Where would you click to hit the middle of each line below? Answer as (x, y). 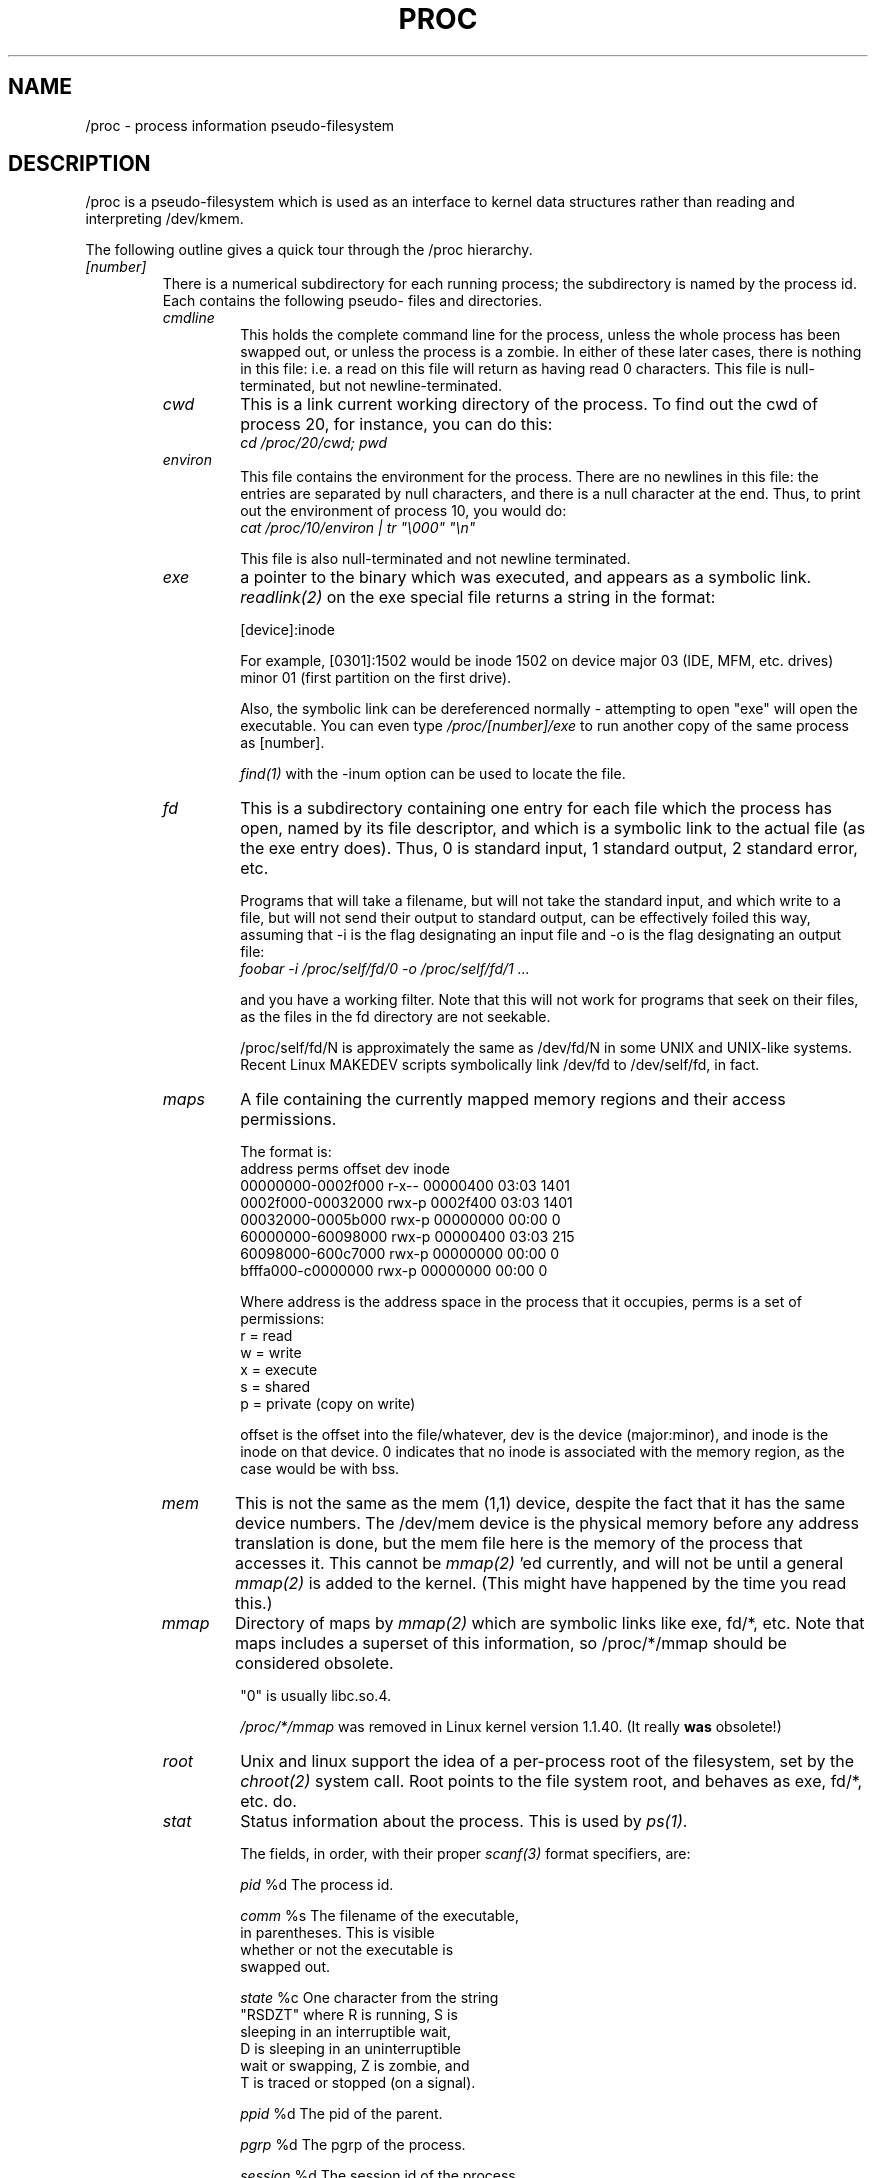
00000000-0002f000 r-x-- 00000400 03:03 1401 (405, 1186)
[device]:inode (287, 630)
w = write (271, 1353)
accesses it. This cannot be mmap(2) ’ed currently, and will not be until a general (539, 1563)
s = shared (275, 1387)
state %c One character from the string (369, 1998)
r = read (266, 1336)
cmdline (188, 318)
